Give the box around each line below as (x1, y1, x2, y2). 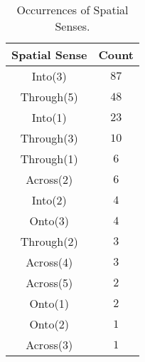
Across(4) (26, 254, 73, 270)
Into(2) (31, 192, 67, 208)
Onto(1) (29, 295, 69, 311)
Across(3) (26, 336, 73, 353)
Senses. (55, 18, 90, 34)
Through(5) (20, 88, 78, 105)
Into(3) (31, 68, 67, 84)
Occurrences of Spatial (16, 1, 129, 18)
